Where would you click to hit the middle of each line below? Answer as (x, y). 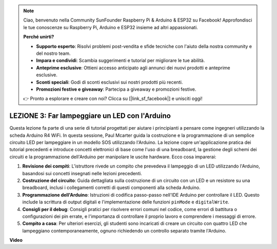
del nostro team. (53, 53)
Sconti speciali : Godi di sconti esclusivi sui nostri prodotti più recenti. (110, 82)
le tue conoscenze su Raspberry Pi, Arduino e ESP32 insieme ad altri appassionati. (111, 27)
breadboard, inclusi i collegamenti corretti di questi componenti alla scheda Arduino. (111, 188)
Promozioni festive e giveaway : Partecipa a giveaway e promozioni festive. (116, 89)
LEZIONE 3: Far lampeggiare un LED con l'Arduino (90, 116)
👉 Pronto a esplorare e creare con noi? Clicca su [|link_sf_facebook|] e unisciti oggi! (113, 99)
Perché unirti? (39, 37)
